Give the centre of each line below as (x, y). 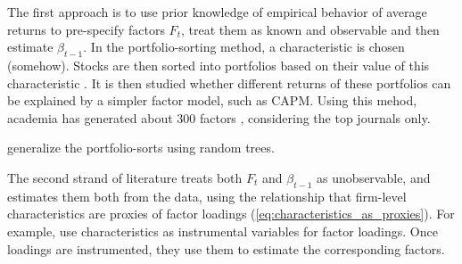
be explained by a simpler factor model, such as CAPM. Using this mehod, (212, 100)
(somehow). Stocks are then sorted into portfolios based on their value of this (219, 65)
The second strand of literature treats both (125, 177)
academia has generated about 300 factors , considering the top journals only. (219, 117)
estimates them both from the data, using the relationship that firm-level (207, 196)
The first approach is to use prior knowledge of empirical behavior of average (217, 12)
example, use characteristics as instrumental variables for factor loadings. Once (223, 231)
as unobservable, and (374, 177)
